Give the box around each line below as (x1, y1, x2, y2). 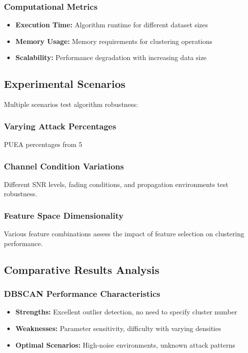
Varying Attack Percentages (4, 120, 116, 132)
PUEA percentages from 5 (4, 139, 83, 149)
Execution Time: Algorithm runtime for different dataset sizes (15, 20, 208, 30)
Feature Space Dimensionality (4, 209, 124, 221)
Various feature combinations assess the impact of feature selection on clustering (4, 228, 245, 239)
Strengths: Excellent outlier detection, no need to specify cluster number (15, 307, 237, 317)
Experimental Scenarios (4, 76, 125, 91)
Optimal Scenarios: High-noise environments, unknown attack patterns (15, 339, 235, 350)
